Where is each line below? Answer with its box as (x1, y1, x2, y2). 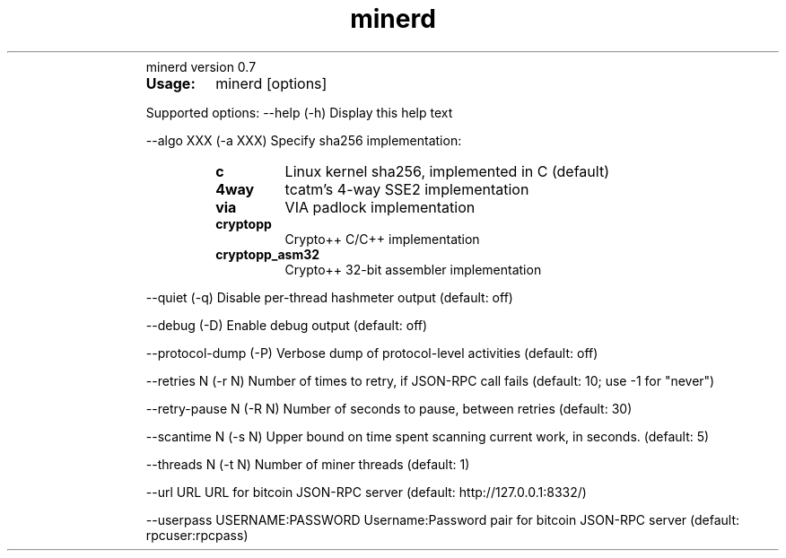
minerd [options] (215, 74, 327, 92)
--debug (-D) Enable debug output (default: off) (145, 317, 428, 333)
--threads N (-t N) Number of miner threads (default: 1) (145, 456, 470, 472)
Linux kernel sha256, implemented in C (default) (284, 161, 609, 180)
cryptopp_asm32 (215, 246, 320, 262)
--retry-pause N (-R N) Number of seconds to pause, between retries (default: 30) (145, 400, 633, 416)
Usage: (145, 74, 196, 92)
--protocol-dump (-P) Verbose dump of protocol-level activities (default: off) (145, 344, 598, 361)
